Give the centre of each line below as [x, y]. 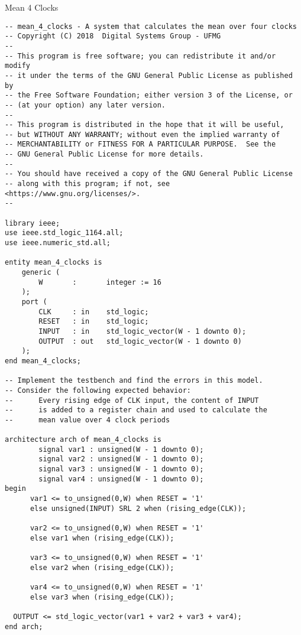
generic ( [41, 272]
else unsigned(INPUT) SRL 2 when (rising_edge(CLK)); [138, 508]
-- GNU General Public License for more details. [104, 154]
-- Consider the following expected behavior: [98, 390]
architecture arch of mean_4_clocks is [83, 440]
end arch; [24, 626]
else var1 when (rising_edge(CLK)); [102, 538]
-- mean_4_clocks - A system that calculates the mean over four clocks [151, 26]
